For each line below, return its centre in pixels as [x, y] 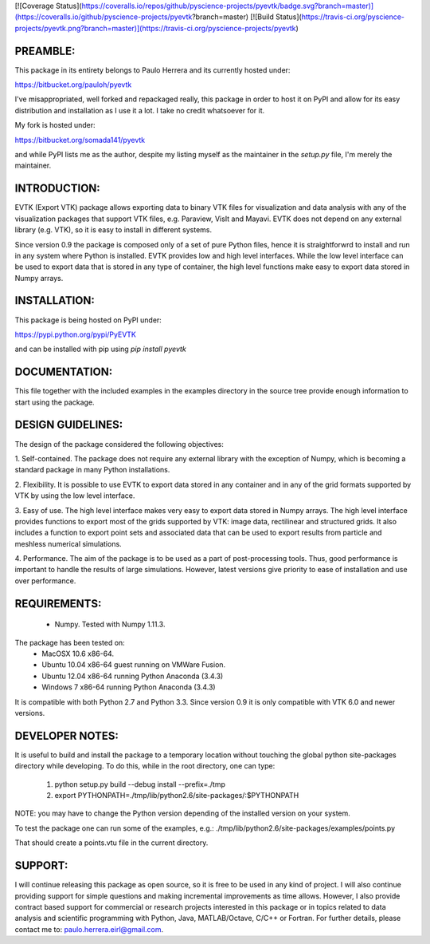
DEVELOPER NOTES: [67, 735]
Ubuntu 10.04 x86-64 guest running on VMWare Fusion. [134, 665]
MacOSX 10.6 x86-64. [78, 654]
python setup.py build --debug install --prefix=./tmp [140, 784]
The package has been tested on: [70, 642]
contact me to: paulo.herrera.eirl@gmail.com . [89, 929]
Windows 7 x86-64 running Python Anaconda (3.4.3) [129, 687]
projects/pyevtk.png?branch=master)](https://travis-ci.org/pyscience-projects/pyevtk [155, 28]
